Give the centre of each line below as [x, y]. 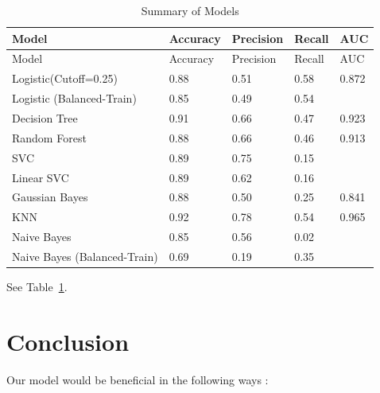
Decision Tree [45, 117]
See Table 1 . [37, 286]
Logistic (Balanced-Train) [74, 98]
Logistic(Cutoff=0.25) [65, 78]
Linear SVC [41, 177]
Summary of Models [190, 10]
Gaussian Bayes [50, 197]
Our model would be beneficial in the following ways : [138, 379]
